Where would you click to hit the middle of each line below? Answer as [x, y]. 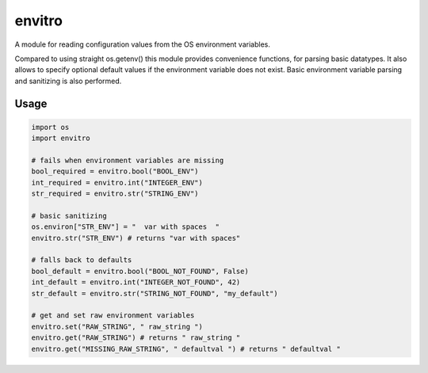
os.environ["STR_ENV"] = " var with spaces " [125, 227]
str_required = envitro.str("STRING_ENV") [115, 194]
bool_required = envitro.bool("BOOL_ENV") [115, 171]
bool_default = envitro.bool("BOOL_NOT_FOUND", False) [140, 271]
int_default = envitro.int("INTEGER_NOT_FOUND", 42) [136, 282]
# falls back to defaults [82, 260]
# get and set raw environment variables [113, 316]
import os [50, 127]
